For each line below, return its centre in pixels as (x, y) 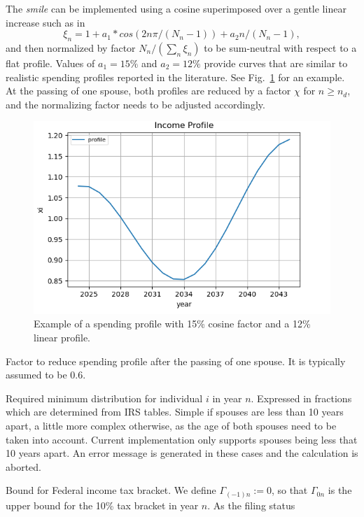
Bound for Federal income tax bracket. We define (111, 490)
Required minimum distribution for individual (104, 398)
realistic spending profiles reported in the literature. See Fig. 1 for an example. (175, 77)
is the (340, 490)
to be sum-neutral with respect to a (280, 47)
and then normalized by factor (71, 47)
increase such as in (45, 22)
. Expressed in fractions (301, 398)
